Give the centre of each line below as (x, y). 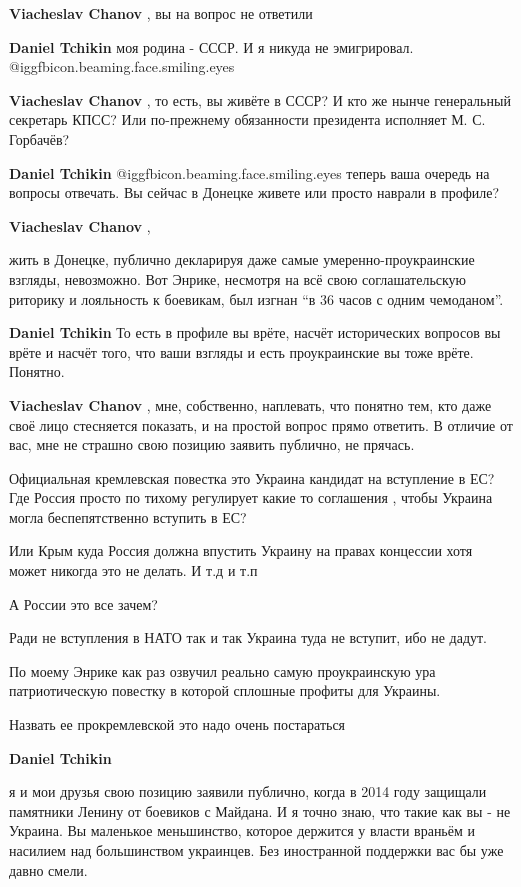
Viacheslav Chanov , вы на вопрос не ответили (161, 13)
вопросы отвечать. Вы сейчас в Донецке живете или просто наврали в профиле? (254, 192)
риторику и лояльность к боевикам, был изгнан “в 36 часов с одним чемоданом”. (256, 298)
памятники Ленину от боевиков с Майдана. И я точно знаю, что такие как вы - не (260, 810)
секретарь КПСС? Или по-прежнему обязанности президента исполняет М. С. (247, 119)
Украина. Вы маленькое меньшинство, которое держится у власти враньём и (242, 830)
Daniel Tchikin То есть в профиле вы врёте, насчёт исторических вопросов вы (255, 332)
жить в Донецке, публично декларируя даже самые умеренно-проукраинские (242, 259)
